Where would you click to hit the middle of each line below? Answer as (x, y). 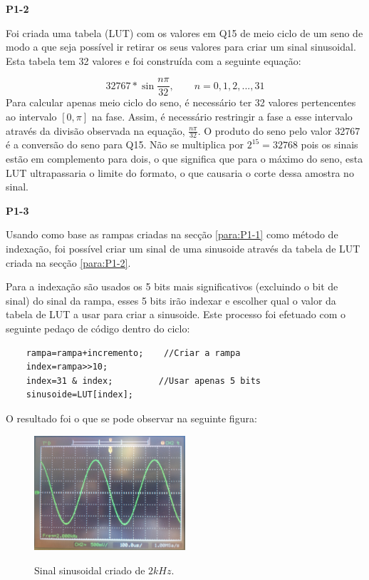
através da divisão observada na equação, (95, 130)
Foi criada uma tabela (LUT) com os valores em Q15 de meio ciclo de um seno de (184, 32)
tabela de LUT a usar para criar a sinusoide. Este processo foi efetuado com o (176, 314)
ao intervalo (31, 117)
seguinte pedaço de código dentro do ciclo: (98, 328)
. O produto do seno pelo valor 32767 (279, 130)
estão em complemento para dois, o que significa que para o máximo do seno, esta (184, 159)
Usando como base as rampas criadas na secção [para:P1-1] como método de (172, 234)
